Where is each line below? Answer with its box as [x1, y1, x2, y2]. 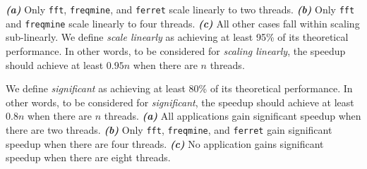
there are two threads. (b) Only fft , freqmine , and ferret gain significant [6, 122, 332, 137]
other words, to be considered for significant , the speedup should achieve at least [6, 94, 354, 109]
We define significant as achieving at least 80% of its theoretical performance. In [6, 81, 353, 96]
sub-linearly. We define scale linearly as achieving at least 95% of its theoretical [6, 30, 349, 44]
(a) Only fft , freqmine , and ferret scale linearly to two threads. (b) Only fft [6, 2, 355, 16]
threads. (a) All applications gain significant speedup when [104, 108, 361, 123]
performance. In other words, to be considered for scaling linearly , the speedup [6, 43, 346, 58]
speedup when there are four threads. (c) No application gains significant [6, 136, 324, 151]
